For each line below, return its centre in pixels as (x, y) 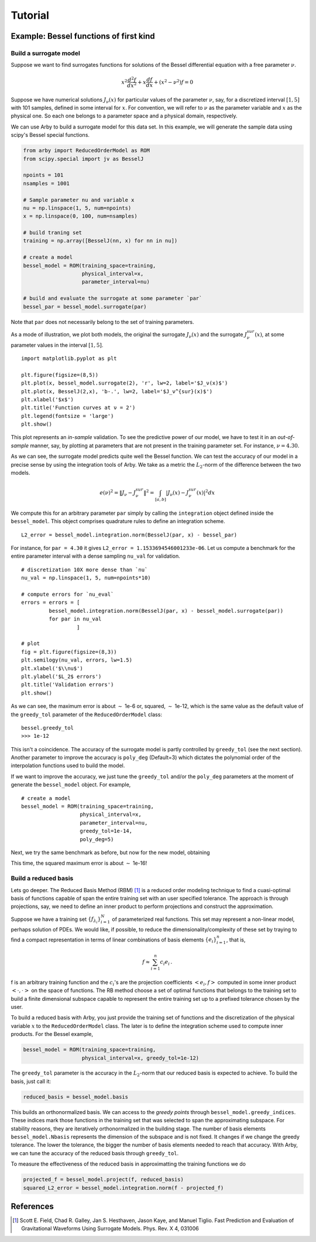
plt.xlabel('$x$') (48, 399)
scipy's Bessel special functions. (50, 135)
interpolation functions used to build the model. (68, 765)
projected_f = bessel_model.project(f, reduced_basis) (103, 1179)
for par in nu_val (75, 619)
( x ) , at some (269, 334)
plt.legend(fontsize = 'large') (68, 416)
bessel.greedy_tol (48, 728)
